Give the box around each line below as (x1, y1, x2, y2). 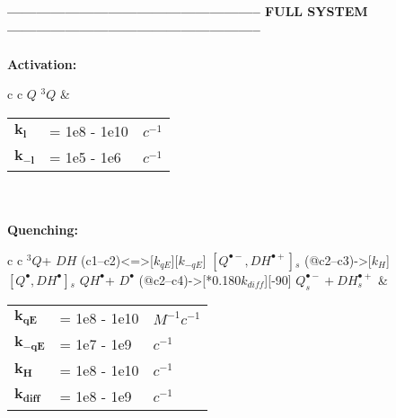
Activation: (7, 54, 77, 73)
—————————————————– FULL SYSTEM (7, 2, 368, 20)
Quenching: (7, 220, 78, 239)
